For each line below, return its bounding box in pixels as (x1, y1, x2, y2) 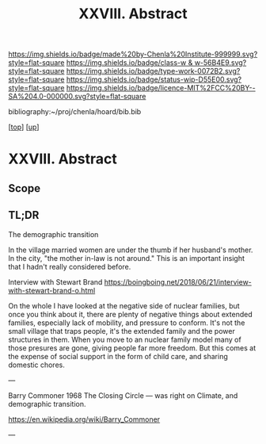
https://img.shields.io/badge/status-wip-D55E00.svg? (66, 75, 242, 84)
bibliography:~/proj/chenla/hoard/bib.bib (8, 107, 142, 117)
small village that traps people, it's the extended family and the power (8, 326, 235, 335)
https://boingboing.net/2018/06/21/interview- (104, 277, 252, 286)
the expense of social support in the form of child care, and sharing (8, 351, 228, 361)
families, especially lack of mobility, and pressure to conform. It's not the (8, 318, 245, 327)
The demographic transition (8, 229, 99, 239)
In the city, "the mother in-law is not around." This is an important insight (8, 253, 245, 262)
